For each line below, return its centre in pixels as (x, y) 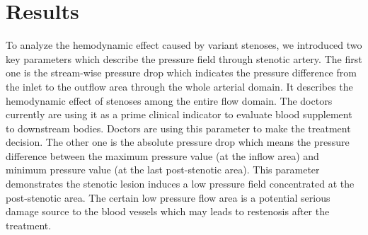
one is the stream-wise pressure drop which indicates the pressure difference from (181, 73)
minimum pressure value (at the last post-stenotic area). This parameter (163, 170)
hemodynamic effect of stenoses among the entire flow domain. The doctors (169, 100)
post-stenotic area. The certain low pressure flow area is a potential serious (168, 197)
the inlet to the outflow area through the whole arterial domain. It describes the (179, 86)
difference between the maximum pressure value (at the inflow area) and (162, 155)
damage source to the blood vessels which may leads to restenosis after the (168, 211)
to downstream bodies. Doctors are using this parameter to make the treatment (178, 128)
